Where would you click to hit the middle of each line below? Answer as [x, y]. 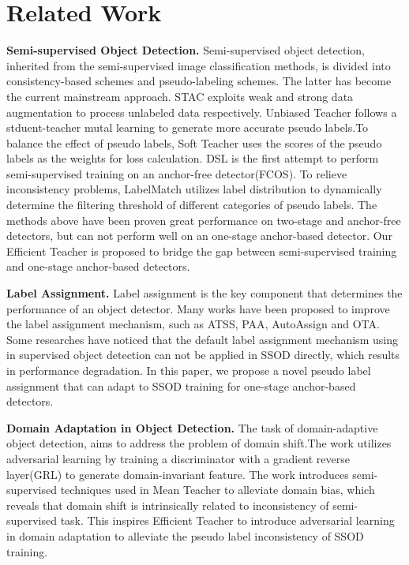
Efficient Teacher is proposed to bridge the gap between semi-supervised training [202, 251]
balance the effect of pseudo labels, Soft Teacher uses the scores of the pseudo [194, 142]
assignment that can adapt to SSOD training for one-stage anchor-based [181, 385]
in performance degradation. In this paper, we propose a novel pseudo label [189, 370]
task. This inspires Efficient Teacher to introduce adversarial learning [227, 520]
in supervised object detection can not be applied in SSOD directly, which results [203, 355]
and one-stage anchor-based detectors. [98, 266]
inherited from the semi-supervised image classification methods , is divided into [199, 65]
